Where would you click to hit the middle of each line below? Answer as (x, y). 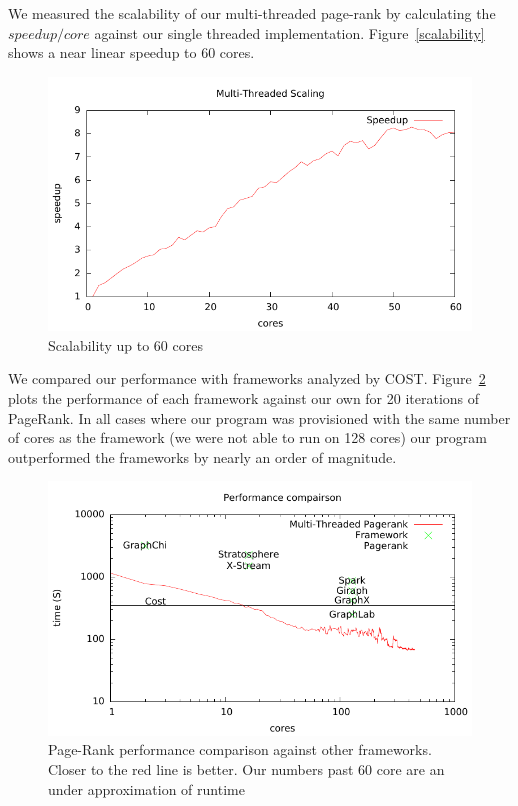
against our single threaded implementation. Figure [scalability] (289, 32)
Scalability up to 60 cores (125, 344)
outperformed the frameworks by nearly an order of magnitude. (202, 456)
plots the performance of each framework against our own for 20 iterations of (244, 397)
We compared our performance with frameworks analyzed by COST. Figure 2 (247, 378)
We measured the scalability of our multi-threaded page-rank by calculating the (252, 13)
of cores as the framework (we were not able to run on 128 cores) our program (247, 437)
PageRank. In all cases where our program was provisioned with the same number (259, 417)
